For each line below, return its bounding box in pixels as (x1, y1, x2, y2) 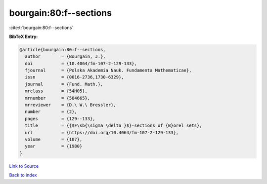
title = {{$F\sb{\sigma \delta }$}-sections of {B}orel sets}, (25, 123, 202, 128)
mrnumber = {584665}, (25, 95, 90, 101)
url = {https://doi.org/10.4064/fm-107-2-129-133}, (25, 130, 179, 135)
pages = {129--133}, (25, 116, 96, 121)
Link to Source (9, 163, 39, 169)
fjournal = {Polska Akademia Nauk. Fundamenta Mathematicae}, (25, 68, 192, 74)
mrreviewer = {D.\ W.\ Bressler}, (25, 102, 116, 108)
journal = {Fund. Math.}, (25, 81, 103, 87)
